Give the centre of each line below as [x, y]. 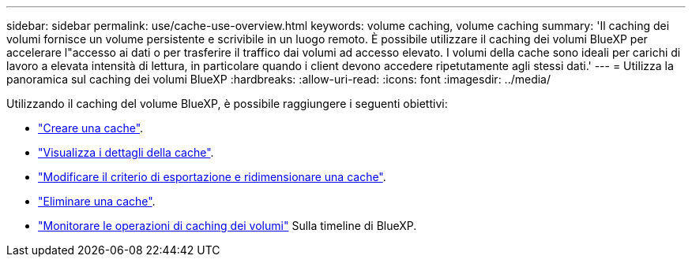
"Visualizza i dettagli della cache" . [126, 152]
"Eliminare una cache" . [97, 201]
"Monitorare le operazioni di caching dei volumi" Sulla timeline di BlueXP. [228, 226]
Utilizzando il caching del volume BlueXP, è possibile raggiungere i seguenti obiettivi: [227, 104]
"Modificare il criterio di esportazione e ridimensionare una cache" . [212, 177]
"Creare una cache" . [91, 128]
